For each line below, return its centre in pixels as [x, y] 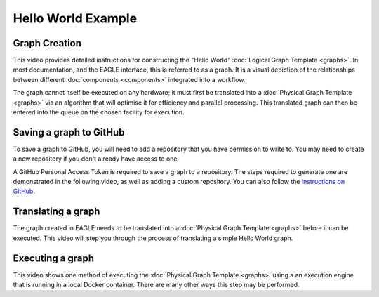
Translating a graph [56, 212]
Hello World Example [75, 18]
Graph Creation [47, 43]
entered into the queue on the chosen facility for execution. [99, 112]
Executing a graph [54, 258]
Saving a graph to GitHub [69, 132]
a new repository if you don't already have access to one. [96, 159]
